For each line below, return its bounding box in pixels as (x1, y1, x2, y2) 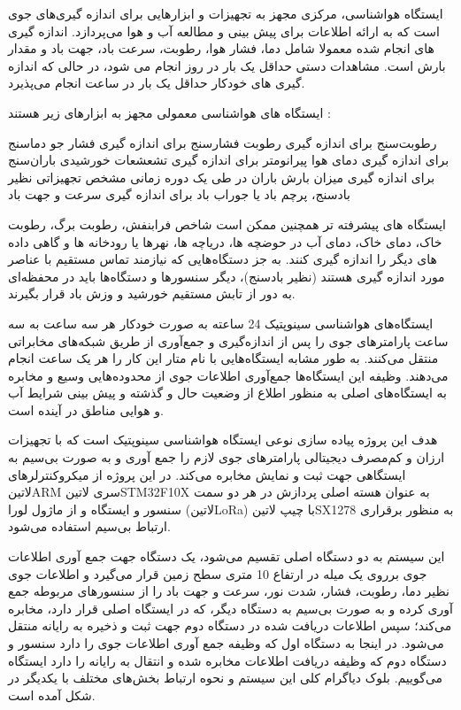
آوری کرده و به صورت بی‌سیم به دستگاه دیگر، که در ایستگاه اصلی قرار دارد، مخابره (8, 598, 453, 617)
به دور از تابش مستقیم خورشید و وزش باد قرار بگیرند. (8, 284, 296, 303)
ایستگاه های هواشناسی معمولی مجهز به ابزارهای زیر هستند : (8, 103, 331, 121)
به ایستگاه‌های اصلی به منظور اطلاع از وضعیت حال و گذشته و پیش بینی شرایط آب (8, 383, 447, 402)
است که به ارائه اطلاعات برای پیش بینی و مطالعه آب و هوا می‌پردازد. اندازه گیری (8, 21, 440, 40)
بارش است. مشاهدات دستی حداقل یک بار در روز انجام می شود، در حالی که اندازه (8, 56, 446, 74)
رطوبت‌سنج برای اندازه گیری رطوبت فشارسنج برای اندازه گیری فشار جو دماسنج (8, 133, 437, 151)
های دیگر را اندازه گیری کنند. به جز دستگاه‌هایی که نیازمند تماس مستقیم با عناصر (8, 250, 437, 268)
